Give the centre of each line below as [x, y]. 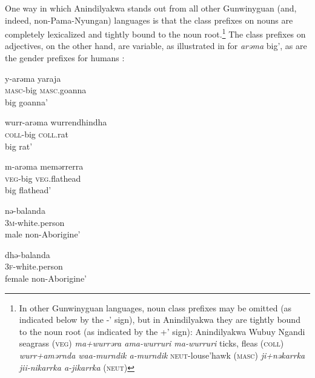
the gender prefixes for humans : [65, 58]
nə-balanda [25, 210]
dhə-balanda [28, 254]
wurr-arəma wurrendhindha [56, 122]
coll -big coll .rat [37, 134]
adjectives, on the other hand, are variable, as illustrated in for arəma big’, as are [156, 46]
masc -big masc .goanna [46, 90]
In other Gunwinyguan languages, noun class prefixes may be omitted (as [155, 307]
